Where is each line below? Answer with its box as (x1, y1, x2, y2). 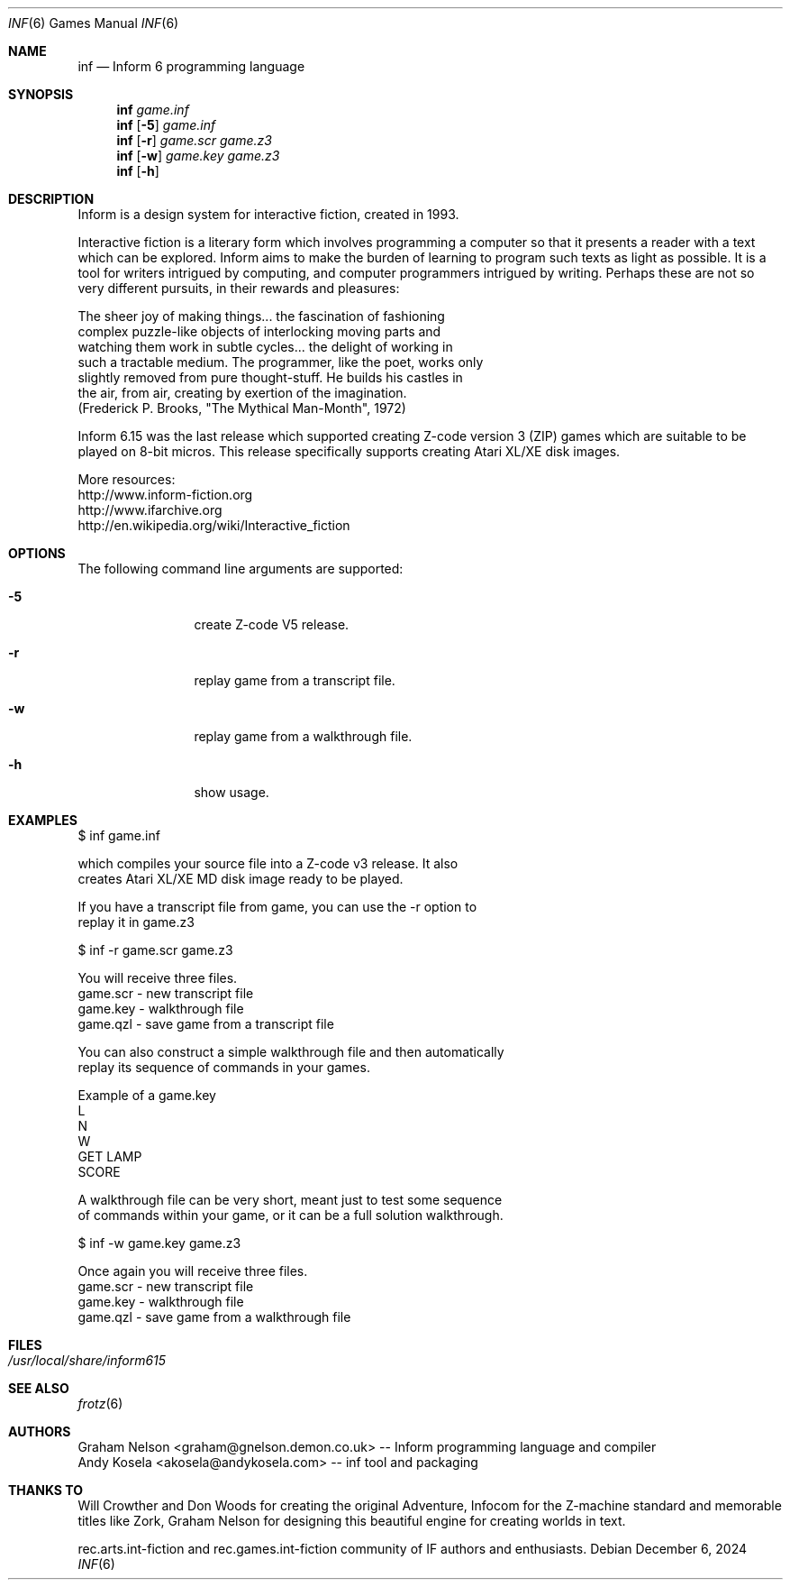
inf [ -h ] (116, 163, 159, 179)
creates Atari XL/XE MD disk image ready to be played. (77, 871, 404, 886)
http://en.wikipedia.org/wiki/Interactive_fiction (77, 518, 350, 533)
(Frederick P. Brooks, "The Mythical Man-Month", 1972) (77, 400, 406, 416)
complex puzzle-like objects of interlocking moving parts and (77, 324, 441, 339)
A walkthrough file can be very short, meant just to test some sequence (77, 1192, 503, 1207)
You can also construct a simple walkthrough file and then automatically (77, 1044, 504, 1060)
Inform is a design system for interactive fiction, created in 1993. (77, 206, 459, 222)
